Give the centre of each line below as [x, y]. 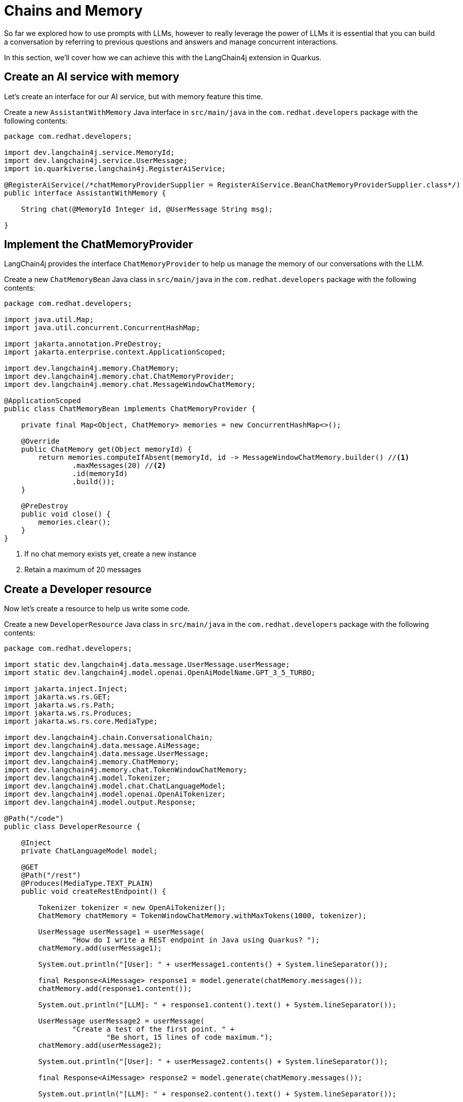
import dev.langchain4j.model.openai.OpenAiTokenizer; [115, 794]
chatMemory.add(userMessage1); [100, 948]
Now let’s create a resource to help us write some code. [97, 609]
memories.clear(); [74, 522]
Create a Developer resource [78, 589]
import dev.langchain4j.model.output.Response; [100, 802]
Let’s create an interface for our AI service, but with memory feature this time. [134, 96]
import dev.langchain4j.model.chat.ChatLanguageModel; [115, 786]
